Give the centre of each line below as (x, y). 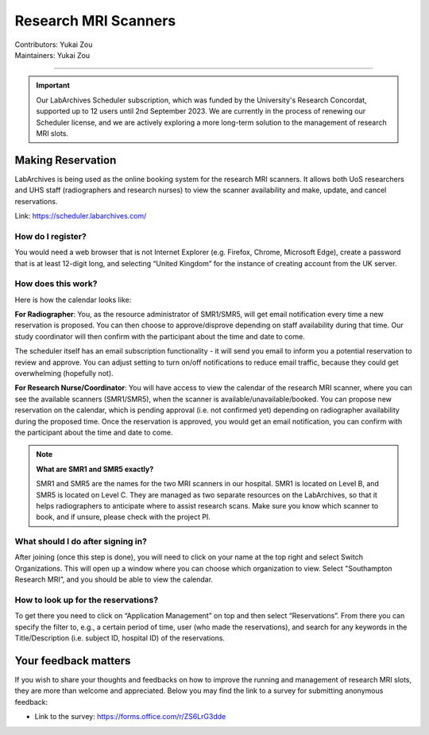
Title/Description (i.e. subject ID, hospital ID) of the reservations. (120, 638)
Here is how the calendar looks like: (73, 300)
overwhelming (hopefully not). (64, 373)
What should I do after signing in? (81, 542)
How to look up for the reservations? (87, 600)
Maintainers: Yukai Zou (52, 55)
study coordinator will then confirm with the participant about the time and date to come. (160, 336)
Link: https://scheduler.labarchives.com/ (81, 215)
